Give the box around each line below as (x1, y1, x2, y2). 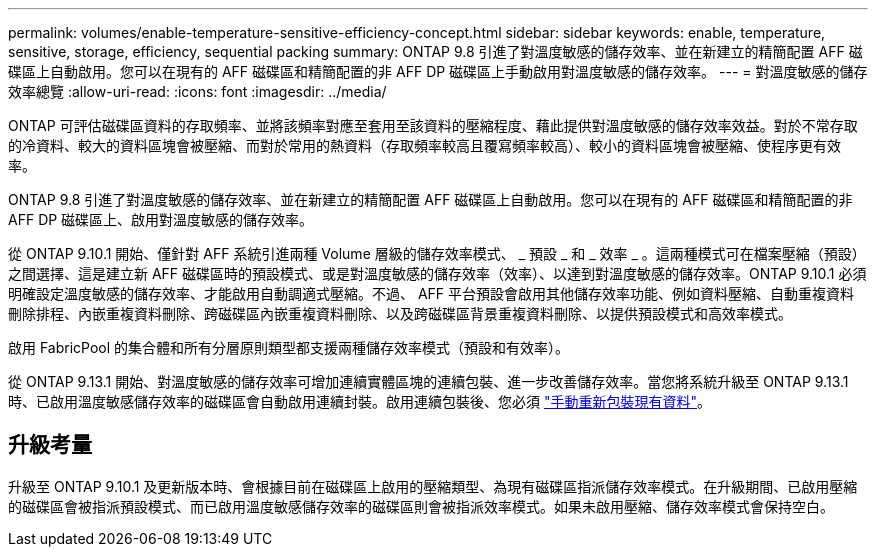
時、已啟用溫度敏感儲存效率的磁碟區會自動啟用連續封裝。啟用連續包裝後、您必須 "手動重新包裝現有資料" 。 (8, 393, 711, 410)
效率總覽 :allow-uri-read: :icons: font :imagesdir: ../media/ (8, 83, 387, 100)
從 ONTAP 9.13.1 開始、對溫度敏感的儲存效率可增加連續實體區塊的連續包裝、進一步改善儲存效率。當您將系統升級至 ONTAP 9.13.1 (8, 373, 849, 390)
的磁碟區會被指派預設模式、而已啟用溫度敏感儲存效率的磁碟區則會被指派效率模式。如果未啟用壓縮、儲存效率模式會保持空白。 (8, 497, 834, 515)
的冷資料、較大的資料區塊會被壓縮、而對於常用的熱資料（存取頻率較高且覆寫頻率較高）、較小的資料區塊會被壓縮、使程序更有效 (8, 137, 841, 154)
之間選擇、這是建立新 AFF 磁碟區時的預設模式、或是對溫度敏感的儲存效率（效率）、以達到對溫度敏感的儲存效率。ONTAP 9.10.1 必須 (8, 265, 867, 282)
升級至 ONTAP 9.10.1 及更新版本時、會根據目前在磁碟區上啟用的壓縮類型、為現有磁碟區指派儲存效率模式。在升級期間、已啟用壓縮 (8, 477, 858, 495)
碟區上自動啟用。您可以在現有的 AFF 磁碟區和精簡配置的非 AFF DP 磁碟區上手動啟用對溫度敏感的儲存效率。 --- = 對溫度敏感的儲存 (8, 63, 868, 80)
